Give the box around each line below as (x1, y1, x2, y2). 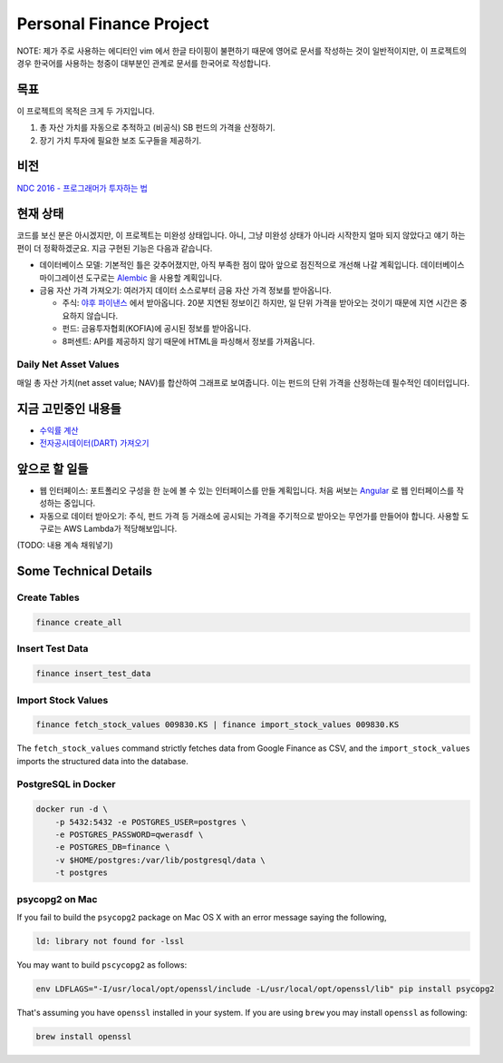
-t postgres (54, 868, 109, 878)
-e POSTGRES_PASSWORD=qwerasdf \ (54, 830, 204, 840)
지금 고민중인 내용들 (16, 400, 121, 417)
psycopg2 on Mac (16, 892, 98, 905)
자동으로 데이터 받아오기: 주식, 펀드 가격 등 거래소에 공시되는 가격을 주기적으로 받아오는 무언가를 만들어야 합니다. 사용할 (39, 510, 459, 521)
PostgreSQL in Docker (16, 778, 116, 791)
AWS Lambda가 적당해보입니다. (63, 523, 178, 535)
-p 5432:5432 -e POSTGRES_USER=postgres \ (54, 817, 247, 827)
